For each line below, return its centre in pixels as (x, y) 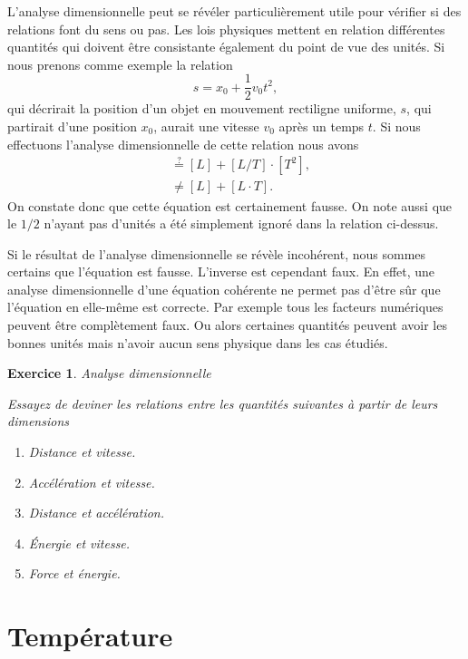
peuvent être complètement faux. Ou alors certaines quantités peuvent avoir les (227, 325)
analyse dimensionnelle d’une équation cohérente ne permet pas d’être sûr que (224, 289)
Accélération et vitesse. (92, 482)
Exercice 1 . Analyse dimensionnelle (109, 373)
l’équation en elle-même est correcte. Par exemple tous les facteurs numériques (225, 307)
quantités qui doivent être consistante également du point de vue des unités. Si (226, 47)
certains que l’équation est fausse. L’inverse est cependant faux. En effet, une (221, 271)
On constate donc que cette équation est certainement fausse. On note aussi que (230, 205)
